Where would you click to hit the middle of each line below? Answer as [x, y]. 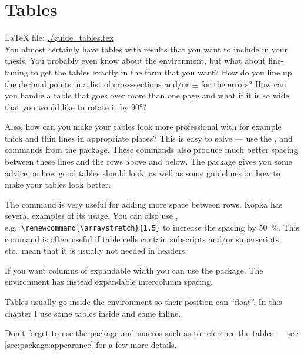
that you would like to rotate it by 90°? [76, 106]
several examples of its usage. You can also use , [91, 216]
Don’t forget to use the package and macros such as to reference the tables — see [151, 333]
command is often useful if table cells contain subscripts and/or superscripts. [143, 239]
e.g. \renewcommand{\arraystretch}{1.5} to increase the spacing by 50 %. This [152, 227]
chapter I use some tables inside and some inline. [93, 313]
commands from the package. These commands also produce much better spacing [151, 149]
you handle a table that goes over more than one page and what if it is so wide [147, 95]
